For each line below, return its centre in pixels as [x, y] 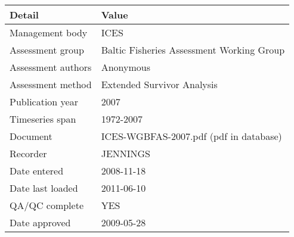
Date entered [37, 171]
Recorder [28, 153]
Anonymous [126, 67]
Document [31, 136]
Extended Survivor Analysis [159, 84]
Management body [49, 32]
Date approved [40, 222]
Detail [24, 15]
